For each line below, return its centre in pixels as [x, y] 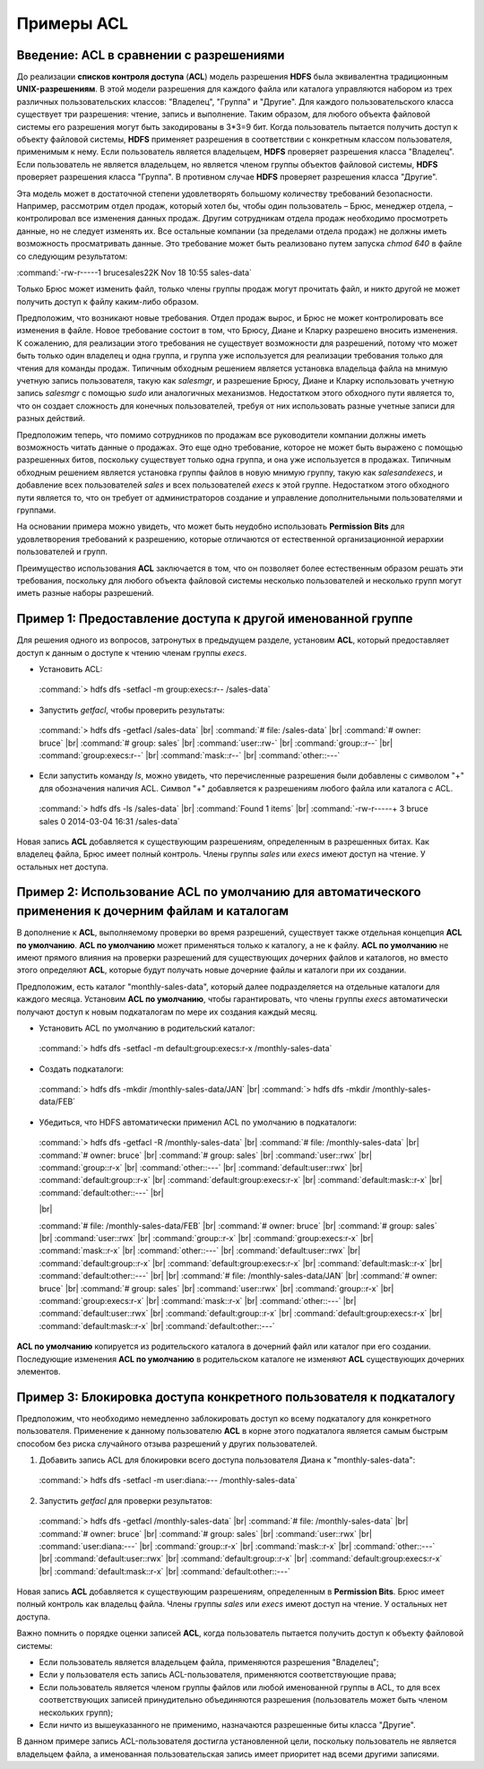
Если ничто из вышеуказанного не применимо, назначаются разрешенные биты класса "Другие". [227, 1725]
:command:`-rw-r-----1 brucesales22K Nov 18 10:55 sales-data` [134, 272]
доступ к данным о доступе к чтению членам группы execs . [132, 652]
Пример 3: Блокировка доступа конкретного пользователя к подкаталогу [236, 1397]
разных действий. [51, 419]
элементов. [39, 1371]
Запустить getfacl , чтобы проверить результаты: [132, 710]
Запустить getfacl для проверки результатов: [125, 1500]
